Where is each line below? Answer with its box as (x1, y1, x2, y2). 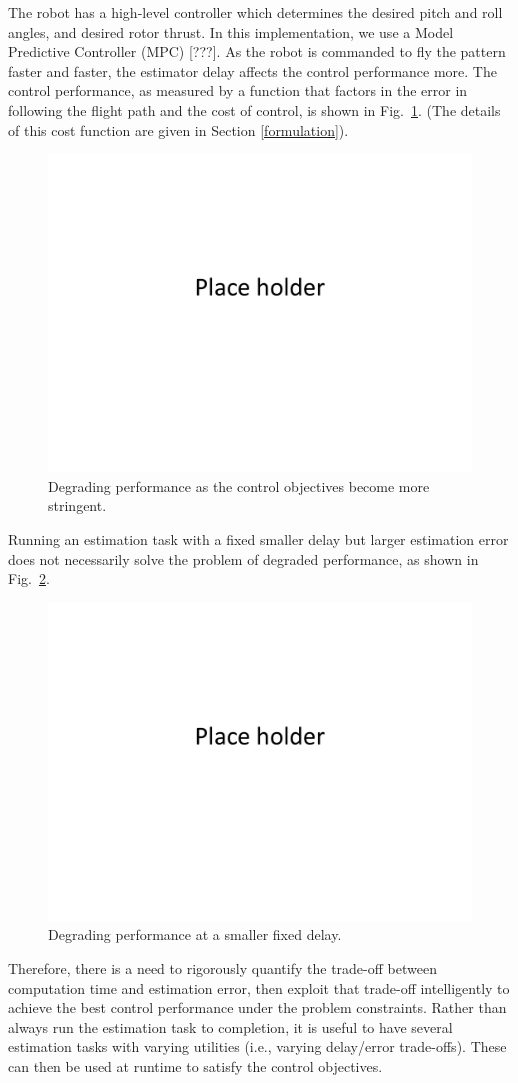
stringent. (48, 495, 107, 516)
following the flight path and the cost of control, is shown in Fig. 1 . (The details (8, 99, 501, 120)
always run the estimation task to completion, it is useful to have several (8, 1016, 453, 1037)
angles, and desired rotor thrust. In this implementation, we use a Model (8, 21, 454, 42)
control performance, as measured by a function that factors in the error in (8, 80, 468, 101)
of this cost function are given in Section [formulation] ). (8, 119, 349, 140)
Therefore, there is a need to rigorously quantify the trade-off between (8, 957, 437, 978)
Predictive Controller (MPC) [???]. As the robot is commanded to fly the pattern (8, 41, 506, 62)
